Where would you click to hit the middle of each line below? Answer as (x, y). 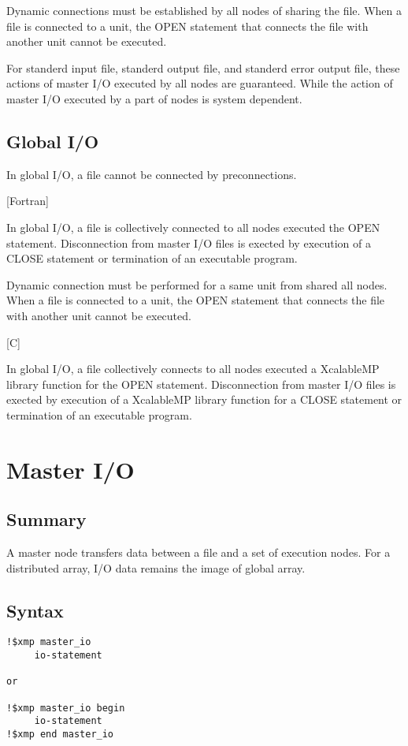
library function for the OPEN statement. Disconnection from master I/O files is (201, 384)
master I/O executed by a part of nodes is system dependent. (154, 98)
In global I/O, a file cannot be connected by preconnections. (152, 174)
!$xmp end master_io (60, 735)
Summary (46, 519)
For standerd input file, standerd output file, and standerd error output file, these (203, 67)
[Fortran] (28, 201)
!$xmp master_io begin (66, 708)
